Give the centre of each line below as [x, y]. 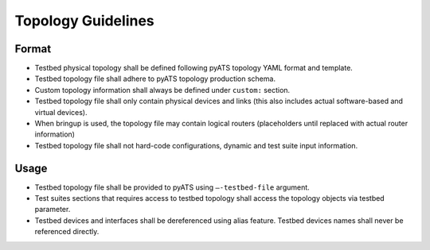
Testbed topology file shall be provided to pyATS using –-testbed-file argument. [172, 187]
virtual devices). [61, 112]
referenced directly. [67, 232]
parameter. [53, 210]
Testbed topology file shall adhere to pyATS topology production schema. [155, 79]
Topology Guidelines [84, 21]
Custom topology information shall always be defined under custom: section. [162, 90]
